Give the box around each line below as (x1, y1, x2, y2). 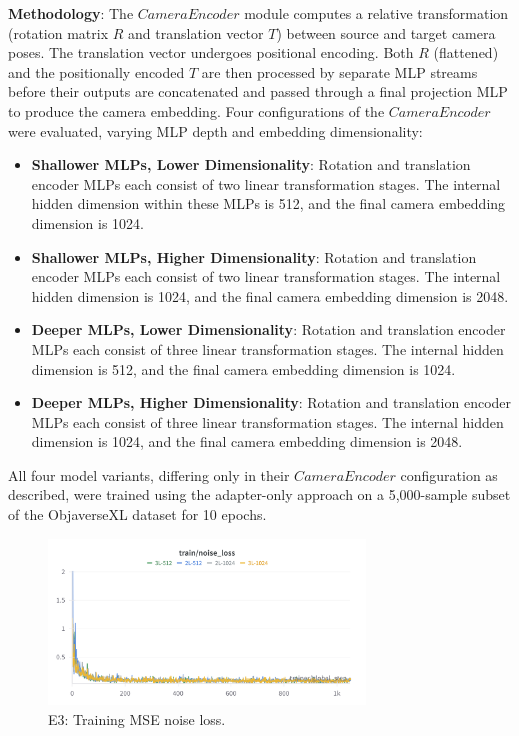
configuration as (400, 464, 498, 485)
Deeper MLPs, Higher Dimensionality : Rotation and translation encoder (31, 392, 512, 413)
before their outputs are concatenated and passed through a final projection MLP (8, 81, 508, 102)
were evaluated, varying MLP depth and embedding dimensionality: (8, 120, 423, 141)
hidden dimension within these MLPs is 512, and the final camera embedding (31, 193, 506, 214)
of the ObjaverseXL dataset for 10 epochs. (8, 504, 267, 525)
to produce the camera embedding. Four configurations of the (8, 100, 385, 121)
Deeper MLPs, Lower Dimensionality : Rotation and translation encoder (31, 319, 506, 340)
